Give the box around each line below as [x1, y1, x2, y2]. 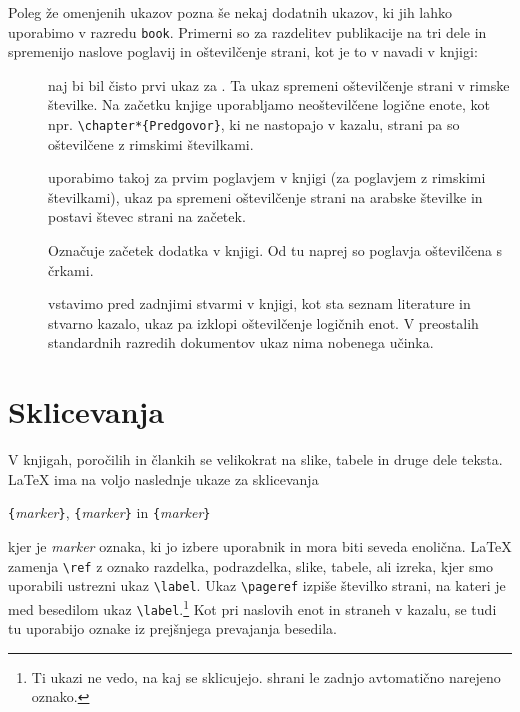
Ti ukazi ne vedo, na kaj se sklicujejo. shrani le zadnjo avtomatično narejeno [31, 666, 501, 687]
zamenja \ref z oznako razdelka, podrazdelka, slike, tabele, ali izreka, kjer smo [8, 555, 494, 576]
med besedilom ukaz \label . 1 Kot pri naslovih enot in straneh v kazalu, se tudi [8, 595, 497, 619]
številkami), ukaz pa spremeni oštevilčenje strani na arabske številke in [48, 186, 483, 207]
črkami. [48, 259, 94, 280]
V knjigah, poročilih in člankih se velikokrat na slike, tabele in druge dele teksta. [8, 449, 503, 470]
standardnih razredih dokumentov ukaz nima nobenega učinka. [48, 332, 434, 353]
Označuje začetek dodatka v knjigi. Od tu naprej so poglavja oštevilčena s [48, 240, 503, 261]
